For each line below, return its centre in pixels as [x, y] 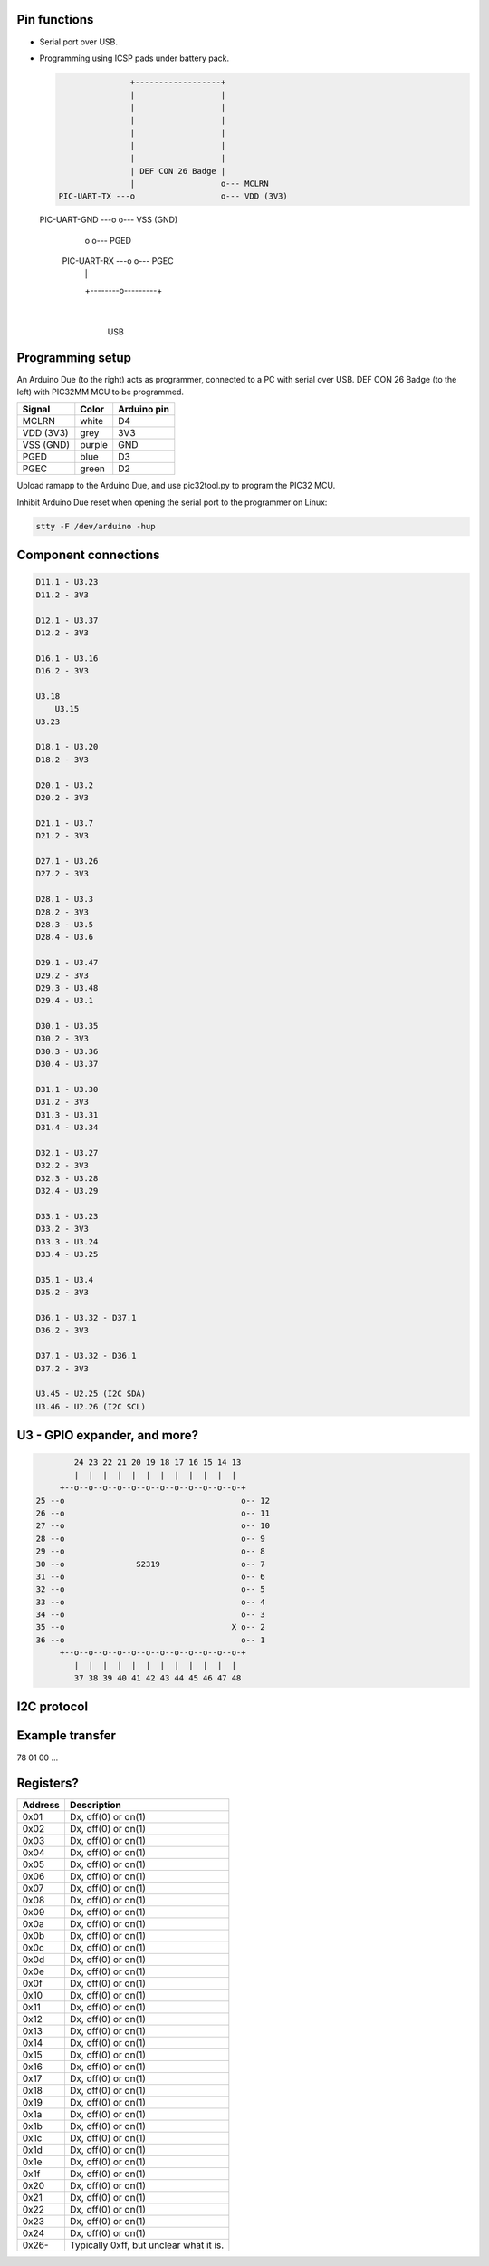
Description [95, 1806]
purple [94, 445]
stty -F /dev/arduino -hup [96, 526]
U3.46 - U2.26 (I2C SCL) [91, 1406]
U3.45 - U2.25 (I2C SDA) [91, 1394]
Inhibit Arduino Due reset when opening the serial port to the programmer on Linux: [172, 502]
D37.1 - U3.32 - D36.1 [86, 1356]
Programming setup [74, 358]
